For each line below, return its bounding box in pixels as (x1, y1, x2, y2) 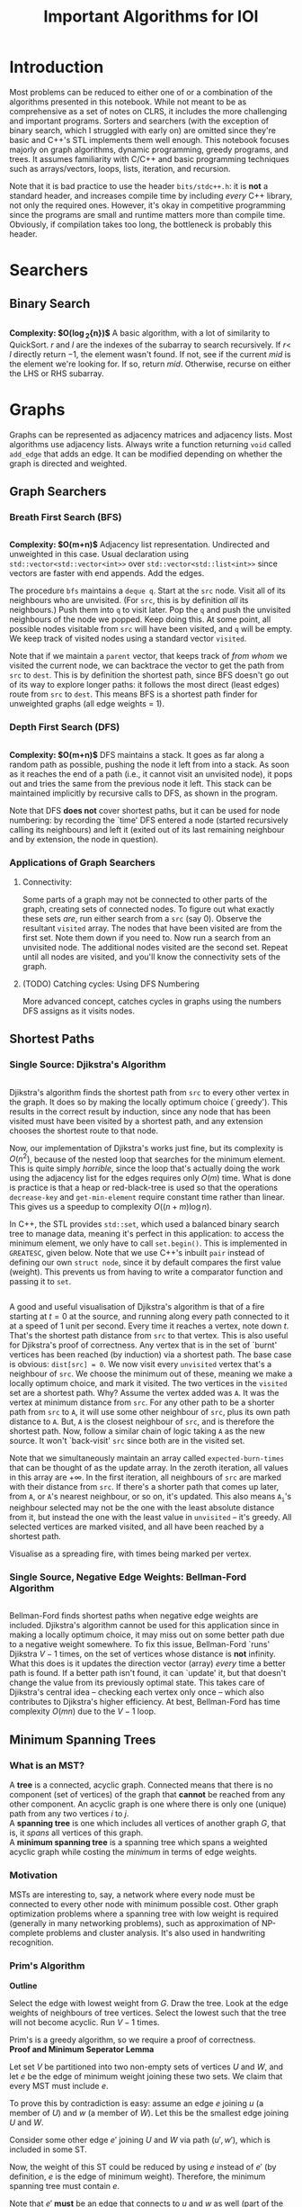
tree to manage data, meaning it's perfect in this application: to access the (9, 1229, 285, 1239)
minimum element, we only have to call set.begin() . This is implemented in (9, 1238, 288, 1248)
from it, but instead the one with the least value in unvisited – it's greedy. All (9, 1512, 292, 1523)
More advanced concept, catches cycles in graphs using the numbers (22, 995, 281, 1006)
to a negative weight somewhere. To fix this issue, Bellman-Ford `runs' (9, 1639, 271, 1650)
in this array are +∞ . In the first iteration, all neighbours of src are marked (9, 1472, 281, 1482)
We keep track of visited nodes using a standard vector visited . (9, 633, 247, 644)
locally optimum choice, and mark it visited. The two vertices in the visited (9, 1378, 288, 1389)
